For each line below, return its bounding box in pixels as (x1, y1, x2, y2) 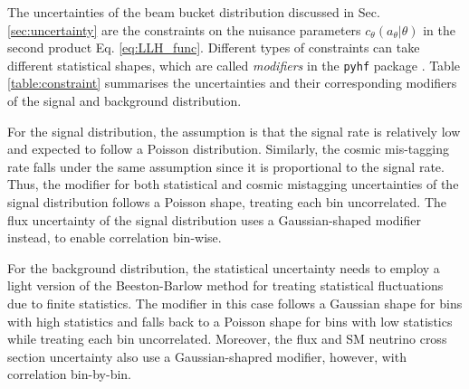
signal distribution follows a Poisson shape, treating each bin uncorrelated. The (7, 193, 447, 211)
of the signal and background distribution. (7, 91, 242, 110)
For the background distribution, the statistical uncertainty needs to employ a (7, 258, 440, 277)
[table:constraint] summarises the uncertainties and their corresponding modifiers (7, 73, 457, 92)
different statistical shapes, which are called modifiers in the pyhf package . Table (7, 55, 461, 74)
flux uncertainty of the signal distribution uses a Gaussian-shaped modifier (7, 210, 421, 229)
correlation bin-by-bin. (7, 365, 132, 384)
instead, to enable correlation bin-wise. (7, 228, 222, 247)
